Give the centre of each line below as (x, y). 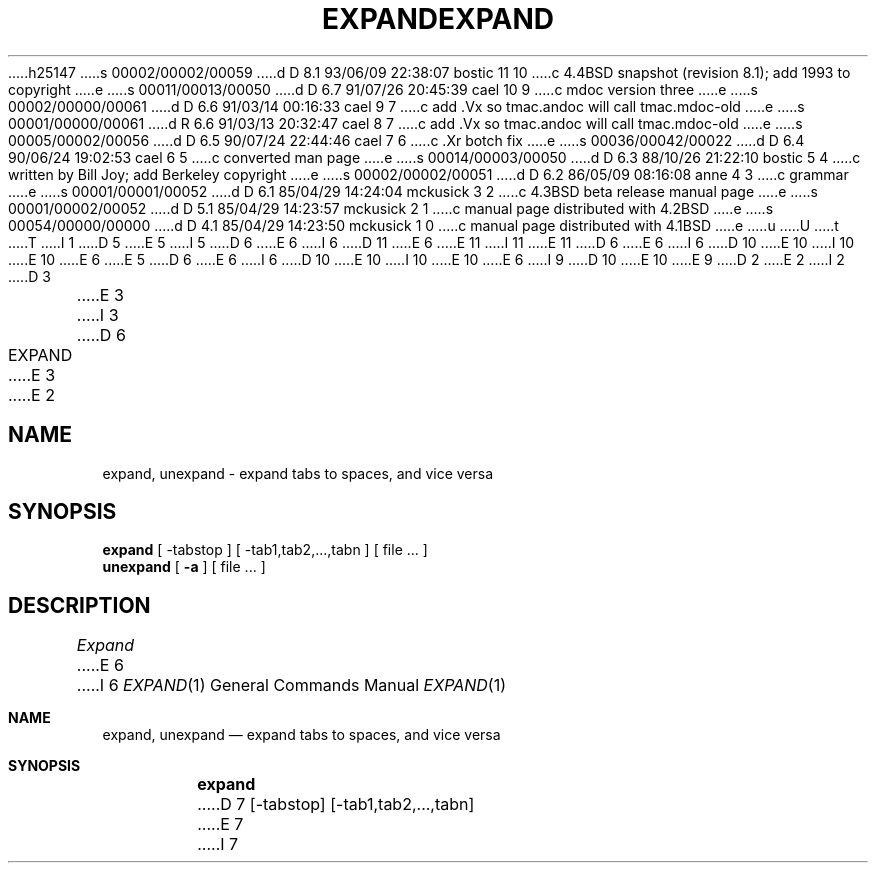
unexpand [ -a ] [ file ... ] (184, 567)
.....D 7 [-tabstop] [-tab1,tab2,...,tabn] (336, 804)
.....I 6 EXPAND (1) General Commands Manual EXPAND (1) (291, 685)
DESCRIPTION (79, 605)
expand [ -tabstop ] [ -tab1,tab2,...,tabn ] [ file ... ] (265, 550)
